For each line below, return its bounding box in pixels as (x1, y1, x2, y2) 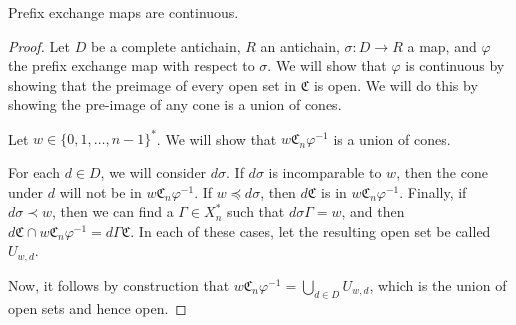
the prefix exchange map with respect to (8, 55, 255, 76)
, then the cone (396, 162, 488, 183)
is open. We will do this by (313, 74, 478, 95)
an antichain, (260, 35, 340, 56)
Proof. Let (8, 35, 70, 56)
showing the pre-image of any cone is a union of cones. (8, 94, 342, 115)
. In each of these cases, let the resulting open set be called (130, 220, 491, 241)
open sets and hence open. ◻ (8, 297, 187, 318)
